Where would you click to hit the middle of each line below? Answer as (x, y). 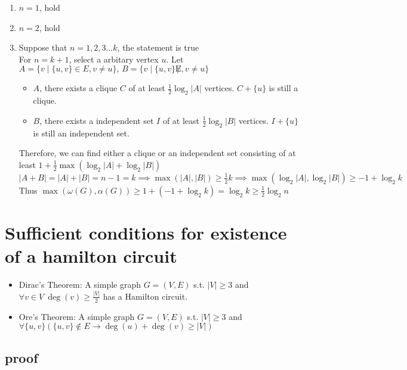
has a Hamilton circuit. (145, 296)
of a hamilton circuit (91, 256)
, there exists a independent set (97, 120)
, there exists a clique (78, 88)
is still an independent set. (81, 133)
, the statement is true (158, 47)
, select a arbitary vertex (114, 59)
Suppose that (43, 47)
